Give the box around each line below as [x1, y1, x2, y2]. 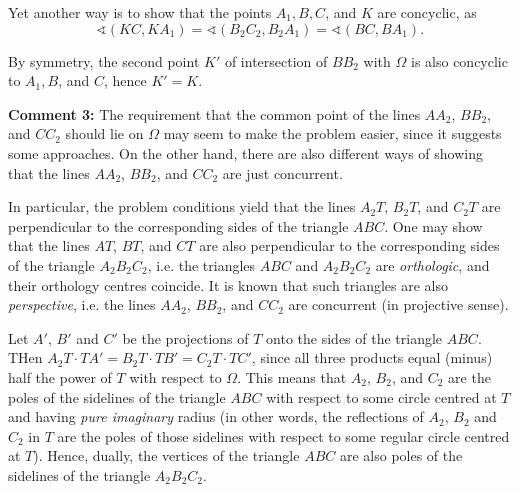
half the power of [8, 366, 112, 387]
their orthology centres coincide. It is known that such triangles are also [8, 274, 449, 295]
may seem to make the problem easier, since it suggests [163, 123, 502, 144]
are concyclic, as [377, 2, 477, 22]
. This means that [237, 366, 347, 387]
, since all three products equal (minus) [251, 347, 493, 368]
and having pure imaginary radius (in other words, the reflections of [8, 406, 424, 427]
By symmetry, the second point [8, 50, 200, 71]
